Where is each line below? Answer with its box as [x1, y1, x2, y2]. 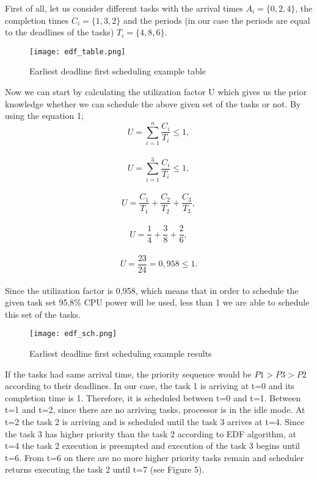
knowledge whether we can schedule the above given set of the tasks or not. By [5, 97, 301, 110]
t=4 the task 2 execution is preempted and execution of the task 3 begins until [5, 439, 300, 452]
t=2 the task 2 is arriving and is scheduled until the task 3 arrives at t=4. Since [5, 415, 305, 428]
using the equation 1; [5, 109, 84, 122]
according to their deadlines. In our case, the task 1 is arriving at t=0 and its [5, 379, 294, 392]
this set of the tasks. [5, 307, 81, 320]
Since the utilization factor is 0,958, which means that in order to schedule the [5, 284, 299, 296]
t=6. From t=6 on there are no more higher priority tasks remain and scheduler [5, 451, 304, 464]
